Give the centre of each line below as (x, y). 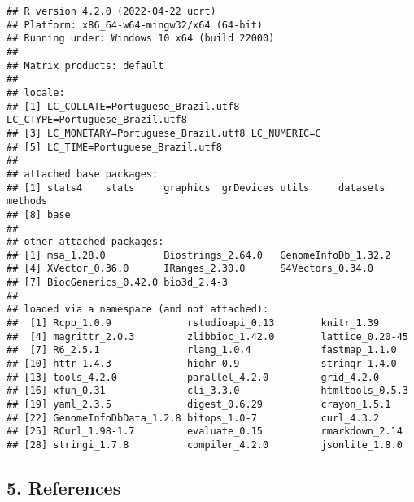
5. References (64, 488)
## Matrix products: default (85, 65)
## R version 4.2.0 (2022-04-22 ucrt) (111, 11)
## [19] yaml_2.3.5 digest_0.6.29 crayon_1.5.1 (199, 405)
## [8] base (39, 214)
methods (27, 201)
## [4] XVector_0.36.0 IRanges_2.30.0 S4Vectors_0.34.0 (190, 269)
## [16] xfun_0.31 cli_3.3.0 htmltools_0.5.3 (207, 391)
